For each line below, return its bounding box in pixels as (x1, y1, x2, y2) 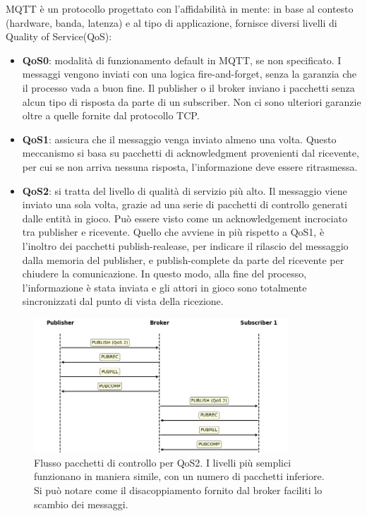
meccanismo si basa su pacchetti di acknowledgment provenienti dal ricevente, (22, 145, 359, 160)
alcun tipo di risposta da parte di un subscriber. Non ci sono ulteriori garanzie (22, 94, 361, 109)
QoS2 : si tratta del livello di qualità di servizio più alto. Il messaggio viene (22, 183, 347, 198)
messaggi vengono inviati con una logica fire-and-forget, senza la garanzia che (22, 66, 357, 81)
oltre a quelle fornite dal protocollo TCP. (22, 108, 200, 123)
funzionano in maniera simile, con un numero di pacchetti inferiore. (34, 469, 325, 484)
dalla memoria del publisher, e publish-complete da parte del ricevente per (22, 252, 344, 267)
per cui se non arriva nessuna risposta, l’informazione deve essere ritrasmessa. (22, 159, 358, 174)
